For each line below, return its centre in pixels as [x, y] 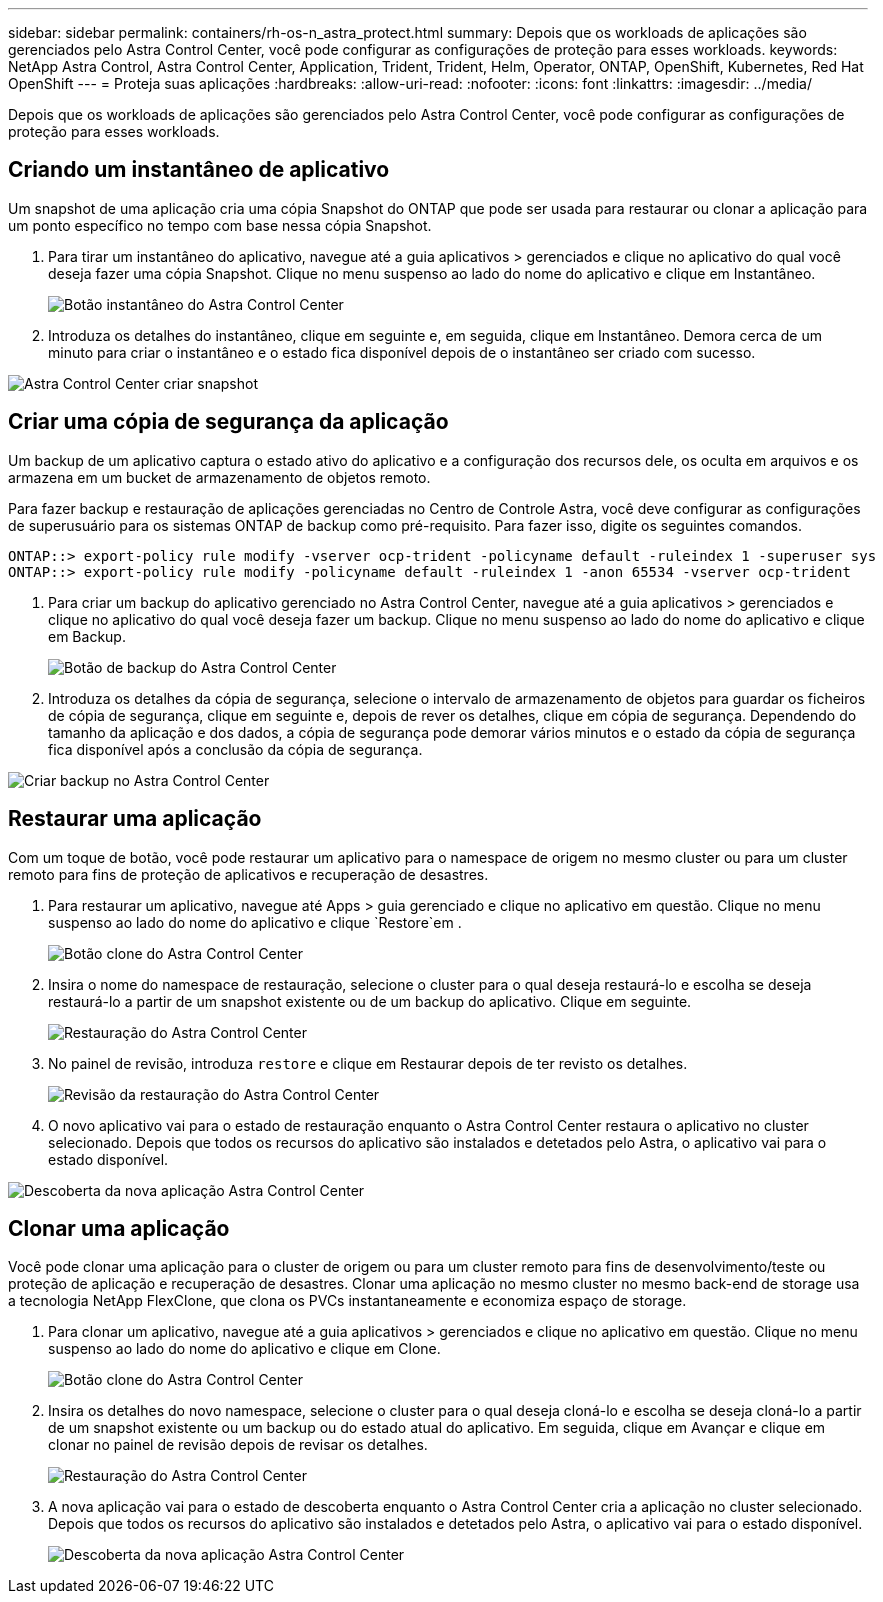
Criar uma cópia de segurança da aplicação [228, 422]
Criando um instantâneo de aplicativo [199, 170]
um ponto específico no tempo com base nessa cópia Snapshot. [220, 225]
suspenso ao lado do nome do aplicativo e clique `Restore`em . [255, 922]
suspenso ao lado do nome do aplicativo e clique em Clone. [244, 1349]
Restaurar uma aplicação [135, 819]
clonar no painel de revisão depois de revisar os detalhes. [238, 1445]
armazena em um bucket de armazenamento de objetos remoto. [219, 477]
